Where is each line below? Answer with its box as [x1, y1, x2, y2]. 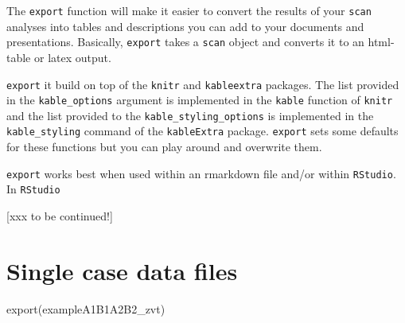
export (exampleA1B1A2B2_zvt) [6, 300, 166, 317]
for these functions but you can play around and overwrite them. [6, 138, 322, 155]
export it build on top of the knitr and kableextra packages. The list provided [6, 76, 399, 92]
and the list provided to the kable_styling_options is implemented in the [6, 107, 374, 123]
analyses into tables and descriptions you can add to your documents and [6, 18, 364, 34]
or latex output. [33, 49, 111, 65]
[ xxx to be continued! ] [6, 208, 113, 224]
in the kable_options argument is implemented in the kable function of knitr [6, 91, 393, 108]
